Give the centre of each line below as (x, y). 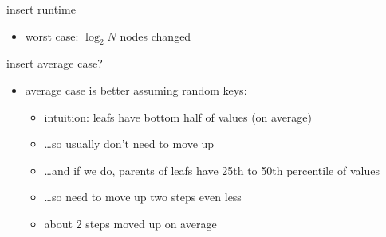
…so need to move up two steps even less (143, 197)
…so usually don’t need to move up (129, 144)
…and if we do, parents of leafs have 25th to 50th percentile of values (212, 170)
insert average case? (55, 63)
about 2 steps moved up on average (130, 223)
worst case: (52, 35)
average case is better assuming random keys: (136, 89)
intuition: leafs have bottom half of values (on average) (178, 117)
